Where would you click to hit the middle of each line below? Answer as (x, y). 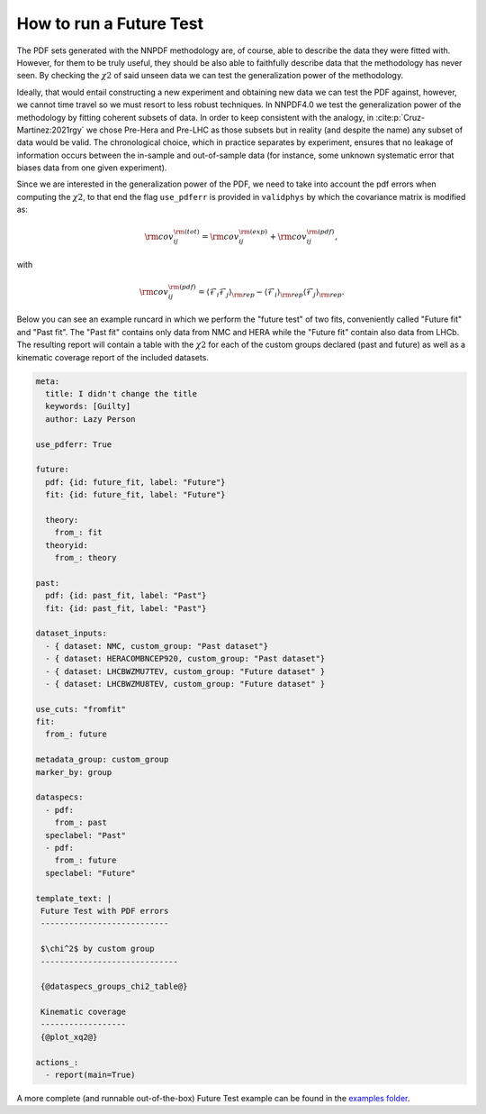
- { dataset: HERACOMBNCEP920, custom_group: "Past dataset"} (185, 659)
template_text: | (74, 898)
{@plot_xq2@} (69, 1037)
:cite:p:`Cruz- (400, 117)
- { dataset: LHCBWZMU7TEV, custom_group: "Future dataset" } (185, 671)
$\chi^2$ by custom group (98, 949)
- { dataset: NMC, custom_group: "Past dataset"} (157, 646)
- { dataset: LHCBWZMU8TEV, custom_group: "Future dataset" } (185, 684)
